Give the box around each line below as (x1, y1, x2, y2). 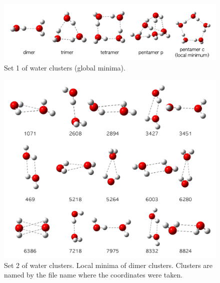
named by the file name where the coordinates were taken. (4, 269, 183, 280)
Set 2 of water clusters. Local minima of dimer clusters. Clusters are (4, 259, 212, 270)
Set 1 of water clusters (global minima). (4, 62, 125, 73)
